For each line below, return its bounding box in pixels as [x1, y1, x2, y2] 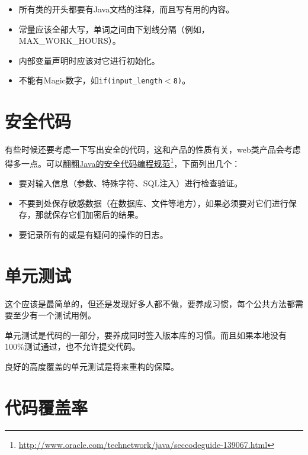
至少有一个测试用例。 [12, 309, 96, 321]
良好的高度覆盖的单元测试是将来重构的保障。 [5, 360, 179, 372]
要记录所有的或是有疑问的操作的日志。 [18, 228, 168, 240]
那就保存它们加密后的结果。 [35, 208, 143, 221]
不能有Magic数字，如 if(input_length [18, 74, 163, 86]
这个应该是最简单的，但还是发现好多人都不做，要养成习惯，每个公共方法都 [5, 297, 295, 309]
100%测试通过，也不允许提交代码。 [5, 340, 140, 353]
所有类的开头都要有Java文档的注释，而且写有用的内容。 [18, 3, 235, 15]
